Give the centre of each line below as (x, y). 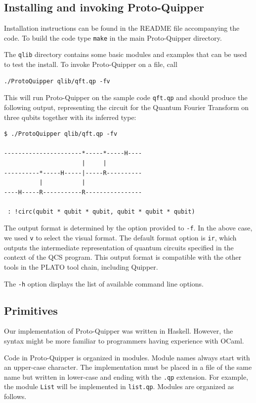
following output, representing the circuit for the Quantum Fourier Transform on (127, 107)
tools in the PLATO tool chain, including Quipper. (81, 266)
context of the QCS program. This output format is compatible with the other (123, 257)
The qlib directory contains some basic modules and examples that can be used (126, 54)
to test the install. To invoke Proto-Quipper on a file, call (91, 64)
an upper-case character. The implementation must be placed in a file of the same (128, 367)
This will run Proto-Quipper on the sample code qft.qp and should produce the (126, 97)
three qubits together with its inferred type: (70, 117)
